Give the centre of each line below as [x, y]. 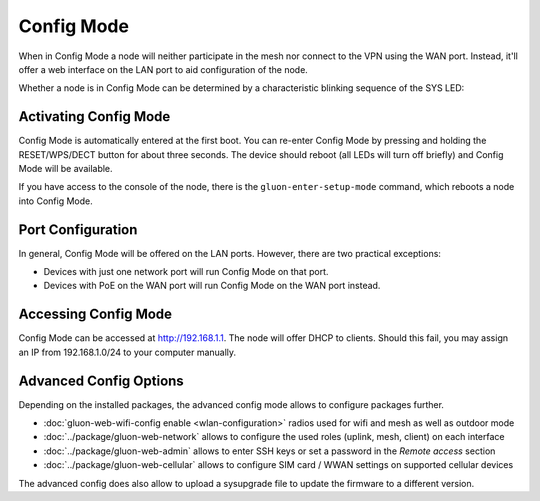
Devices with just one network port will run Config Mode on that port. [186, 272]
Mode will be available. [66, 169]
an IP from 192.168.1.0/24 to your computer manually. [127, 352]
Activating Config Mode [94, 116]
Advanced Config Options [101, 380]
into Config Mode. [56, 201]
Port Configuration [78, 229]
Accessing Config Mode [95, 314]
